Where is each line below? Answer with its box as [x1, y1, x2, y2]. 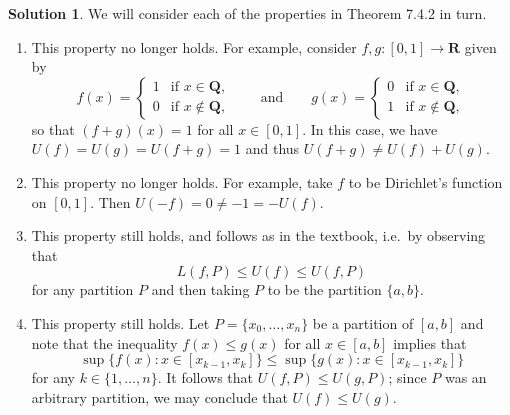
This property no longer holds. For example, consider [31, 36, 357, 57]
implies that [393, 332, 467, 353]
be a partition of [312, 312, 414, 333]
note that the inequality [31, 332, 178, 353]
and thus [245, 138, 300, 159]
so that [31, 118, 75, 139]
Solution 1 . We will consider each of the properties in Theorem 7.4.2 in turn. [8, 3, 487, 23]
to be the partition [267, 279, 382, 300]
